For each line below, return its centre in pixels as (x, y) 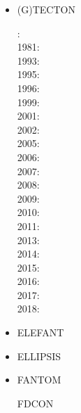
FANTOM (39, 380)
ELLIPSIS (39, 356)
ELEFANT (40, 332)
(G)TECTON (46, 9)
